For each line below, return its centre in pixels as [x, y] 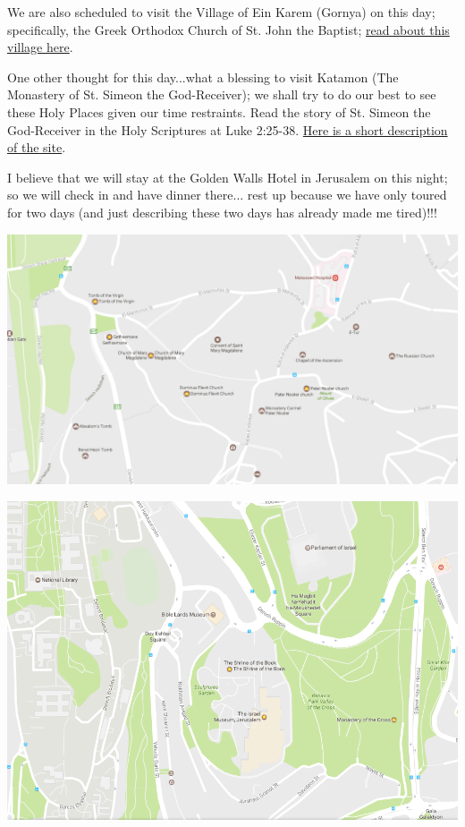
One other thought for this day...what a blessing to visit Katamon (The [203, 77]
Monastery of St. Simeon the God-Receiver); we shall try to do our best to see [222, 94]
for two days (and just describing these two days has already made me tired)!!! [222, 212]
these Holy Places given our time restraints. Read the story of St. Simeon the [219, 111]
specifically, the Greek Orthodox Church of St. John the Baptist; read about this [228, 29]
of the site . [37, 147]
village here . [40, 47]
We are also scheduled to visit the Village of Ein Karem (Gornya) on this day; [221, 12]
